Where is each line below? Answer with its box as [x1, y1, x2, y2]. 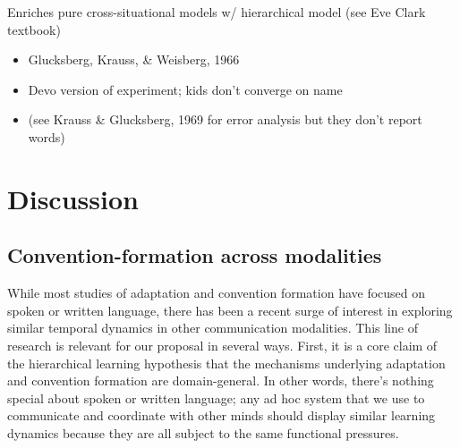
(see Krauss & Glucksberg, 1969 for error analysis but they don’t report [28, 110, 422, 129]
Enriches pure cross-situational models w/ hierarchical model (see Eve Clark [7, 3, 426, 21]
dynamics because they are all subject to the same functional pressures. [7, 423, 399, 442]
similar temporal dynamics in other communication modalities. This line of [7, 318, 418, 337]
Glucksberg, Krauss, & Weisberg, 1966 [28, 50, 240, 69]
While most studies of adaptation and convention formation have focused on [7, 283, 426, 302]
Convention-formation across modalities [7, 241, 382, 269]
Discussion [7, 180, 139, 216]
